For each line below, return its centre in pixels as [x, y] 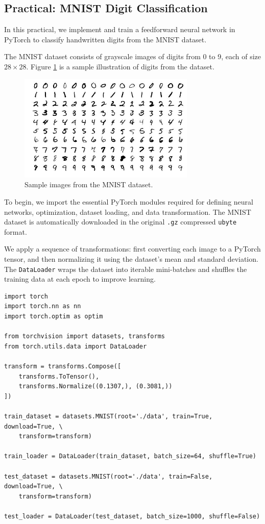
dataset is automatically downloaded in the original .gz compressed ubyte [121, 222]
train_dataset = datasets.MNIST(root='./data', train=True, [109, 417]
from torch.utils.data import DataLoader [76, 346]
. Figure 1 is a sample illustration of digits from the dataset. [120, 66]
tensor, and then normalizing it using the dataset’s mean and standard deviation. [131, 259]
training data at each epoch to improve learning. [80, 279]
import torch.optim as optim [54, 317]
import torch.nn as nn [43, 306]
